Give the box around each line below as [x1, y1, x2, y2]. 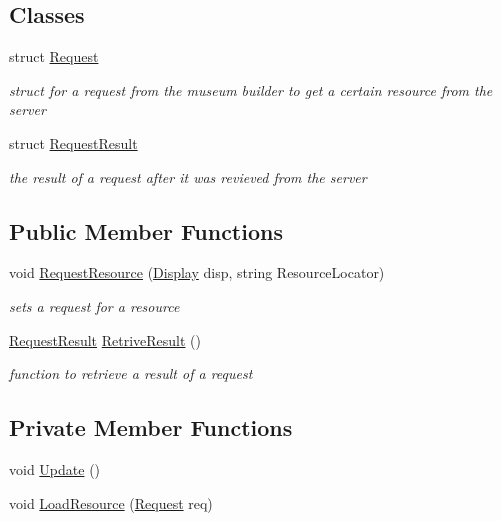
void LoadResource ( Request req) [9, 492, 213, 513]
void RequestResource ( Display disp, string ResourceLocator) [9, 262, 385, 283]
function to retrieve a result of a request [9, 363, 253, 384]
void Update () [9, 458, 101, 479]
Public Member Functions [9, 215, 283, 246]
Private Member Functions [9, 412, 293, 443]
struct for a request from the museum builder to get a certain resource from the [9, 79, 493, 100]
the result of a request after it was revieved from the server [9, 166, 367, 187]
